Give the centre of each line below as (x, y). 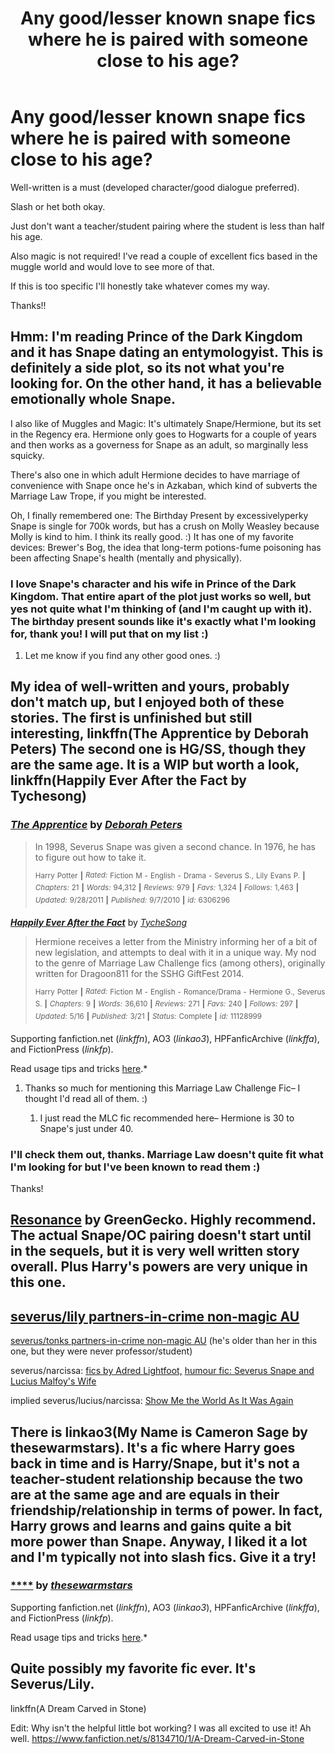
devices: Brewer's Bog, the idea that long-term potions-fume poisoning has (166, 547)
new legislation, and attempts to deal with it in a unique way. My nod (175, 952)
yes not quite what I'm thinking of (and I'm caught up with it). (161, 609)
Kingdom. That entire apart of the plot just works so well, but (161, 596)
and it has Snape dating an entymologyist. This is (167, 352)
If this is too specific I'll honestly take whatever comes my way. (140, 286)
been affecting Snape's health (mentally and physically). (126, 558)
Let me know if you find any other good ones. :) (122, 656)
